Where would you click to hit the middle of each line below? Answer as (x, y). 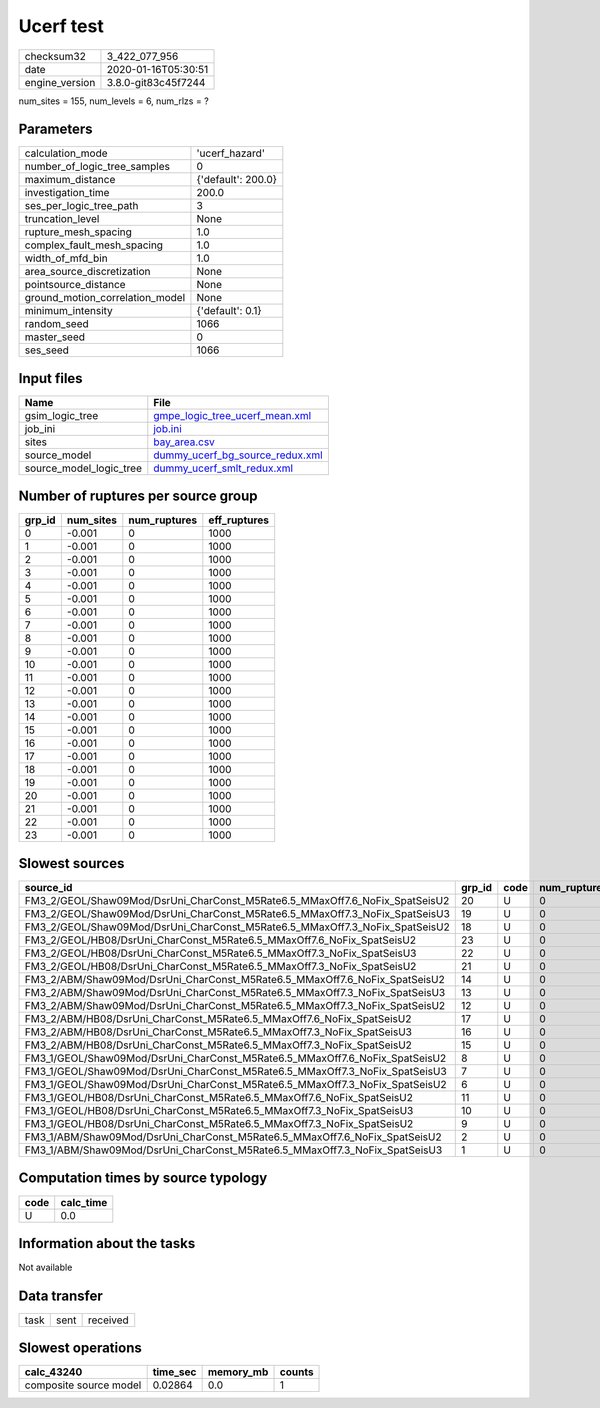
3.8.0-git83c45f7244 (156, 82)
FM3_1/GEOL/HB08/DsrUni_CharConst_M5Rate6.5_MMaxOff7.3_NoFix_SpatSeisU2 (219, 1123)
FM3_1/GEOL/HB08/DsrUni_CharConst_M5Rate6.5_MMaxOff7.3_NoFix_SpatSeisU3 (219, 1110)
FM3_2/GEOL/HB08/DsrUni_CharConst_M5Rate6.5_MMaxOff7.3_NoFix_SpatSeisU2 (220, 966)
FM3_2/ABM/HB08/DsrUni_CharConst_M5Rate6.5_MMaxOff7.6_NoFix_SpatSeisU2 (218, 1018)
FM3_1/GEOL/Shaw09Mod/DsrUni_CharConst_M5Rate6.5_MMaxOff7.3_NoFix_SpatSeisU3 (235, 1071)
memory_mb (238, 1372)
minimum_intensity (69, 311)
